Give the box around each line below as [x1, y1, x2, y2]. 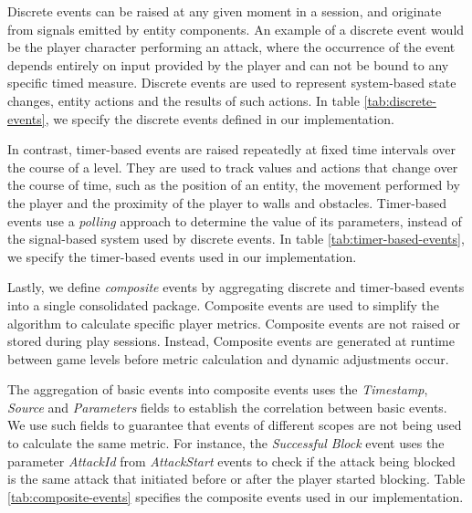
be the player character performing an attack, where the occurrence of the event [7, 37, 456, 57]
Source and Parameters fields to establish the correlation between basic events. [7, 397, 447, 416]
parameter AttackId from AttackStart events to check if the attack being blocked [7, 451, 456, 470]
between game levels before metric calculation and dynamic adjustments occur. [7, 349, 449, 368]
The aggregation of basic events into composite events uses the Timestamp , [7, 380, 428, 399]
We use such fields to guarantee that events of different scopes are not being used [7, 415, 462, 434]
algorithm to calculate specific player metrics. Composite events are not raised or [7, 313, 461, 332]
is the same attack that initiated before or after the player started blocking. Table [7, 469, 466, 488]
